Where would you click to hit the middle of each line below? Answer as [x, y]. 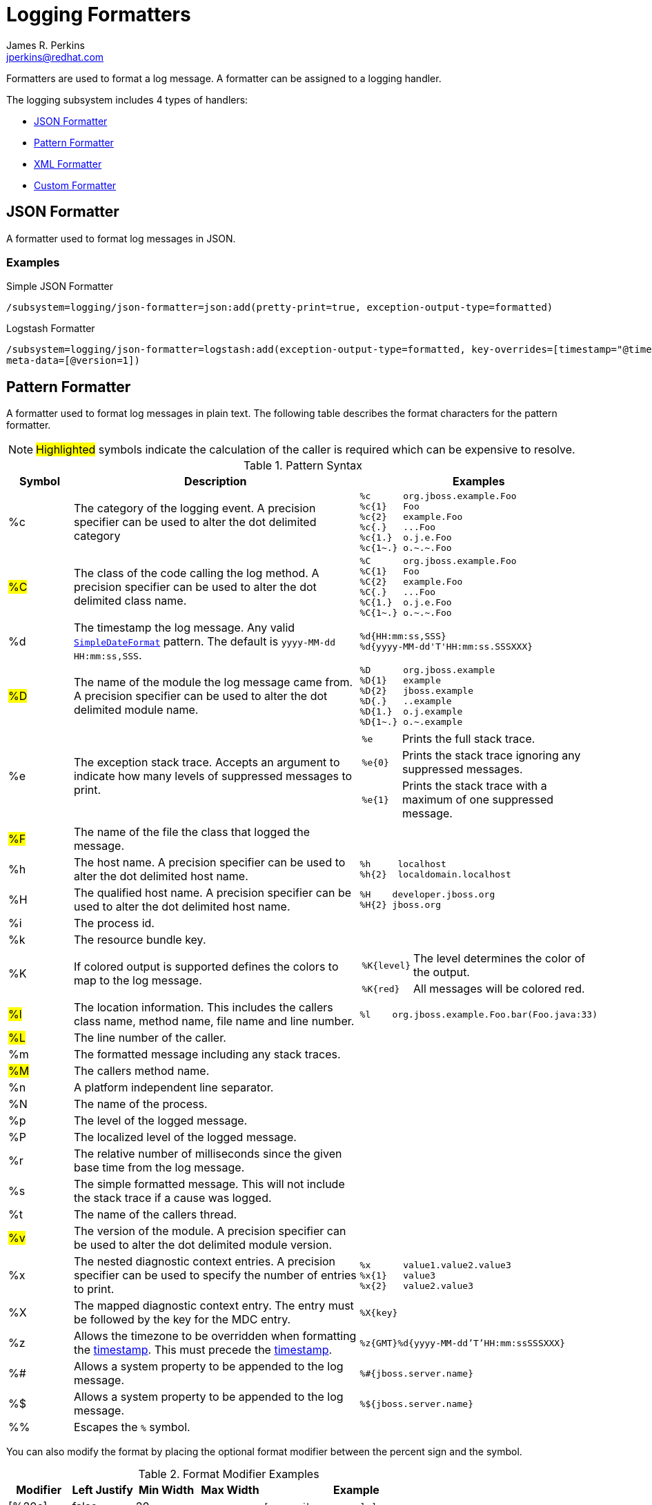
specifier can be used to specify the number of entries [215, 1275]
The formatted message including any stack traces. [207, 1055]
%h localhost [403, 864]
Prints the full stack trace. [469, 739]
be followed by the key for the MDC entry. [182, 1320]
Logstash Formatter [51, 329]
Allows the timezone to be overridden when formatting [215, 1336]
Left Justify [102, 1490]
